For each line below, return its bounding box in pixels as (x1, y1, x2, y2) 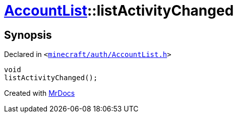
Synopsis (4, 28, 52, 41)
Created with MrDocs (4, 89, 75, 98)
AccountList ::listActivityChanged (4, 2, 234, 19)
